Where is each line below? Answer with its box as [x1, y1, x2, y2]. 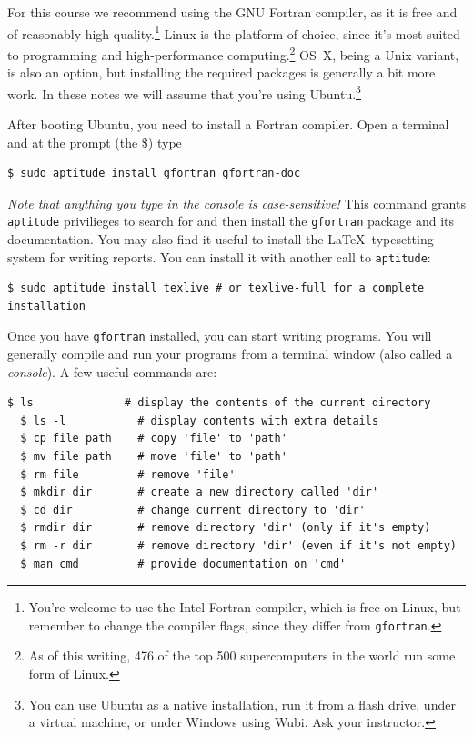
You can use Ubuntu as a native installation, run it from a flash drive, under [28, 694, 456, 713]
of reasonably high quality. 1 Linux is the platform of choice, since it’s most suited [7, 21, 460, 43]
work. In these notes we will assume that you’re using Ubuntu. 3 [7, 81, 361, 103]
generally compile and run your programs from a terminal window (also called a [7, 344, 453, 363]
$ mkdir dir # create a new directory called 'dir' [20, 486, 379, 499]
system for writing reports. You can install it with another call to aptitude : [7, 247, 431, 266]
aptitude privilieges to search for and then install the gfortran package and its [7, 211, 455, 230]
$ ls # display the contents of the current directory [7, 396, 431, 410]
